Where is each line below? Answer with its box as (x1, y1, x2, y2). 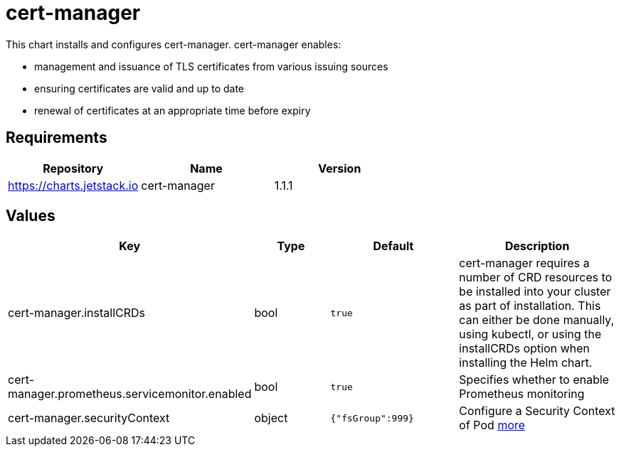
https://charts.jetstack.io (8, 178, 139, 193)
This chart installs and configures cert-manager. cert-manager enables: (6, 38, 341, 50)
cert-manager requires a (459, 256, 590, 271)
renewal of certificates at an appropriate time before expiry (34, 104, 311, 117)
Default (373, 239, 414, 254)
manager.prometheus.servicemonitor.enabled (8, 387, 252, 402)
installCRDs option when (459, 341, 590, 356)
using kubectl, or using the (459, 327, 602, 342)
